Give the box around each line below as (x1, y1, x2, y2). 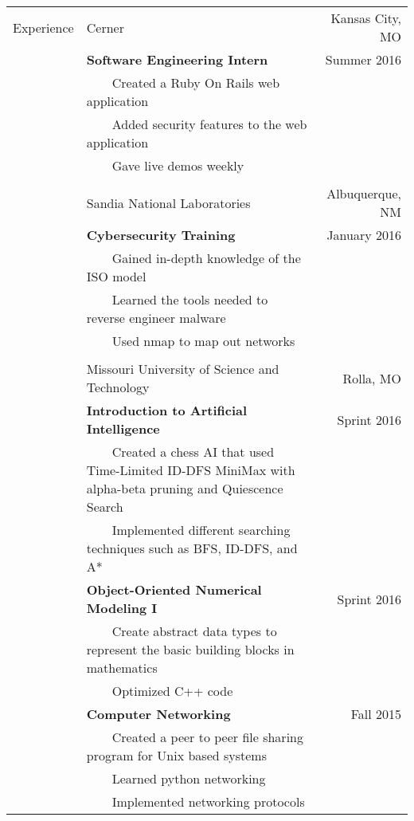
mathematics (86, 658, 158, 677)
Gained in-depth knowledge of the (111, 249, 301, 267)
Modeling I (86, 599, 158, 617)
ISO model (86, 267, 146, 285)
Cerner (86, 18, 124, 37)
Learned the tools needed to (111, 290, 268, 308)
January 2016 (326, 226, 401, 244)
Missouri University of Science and (86, 359, 279, 378)
